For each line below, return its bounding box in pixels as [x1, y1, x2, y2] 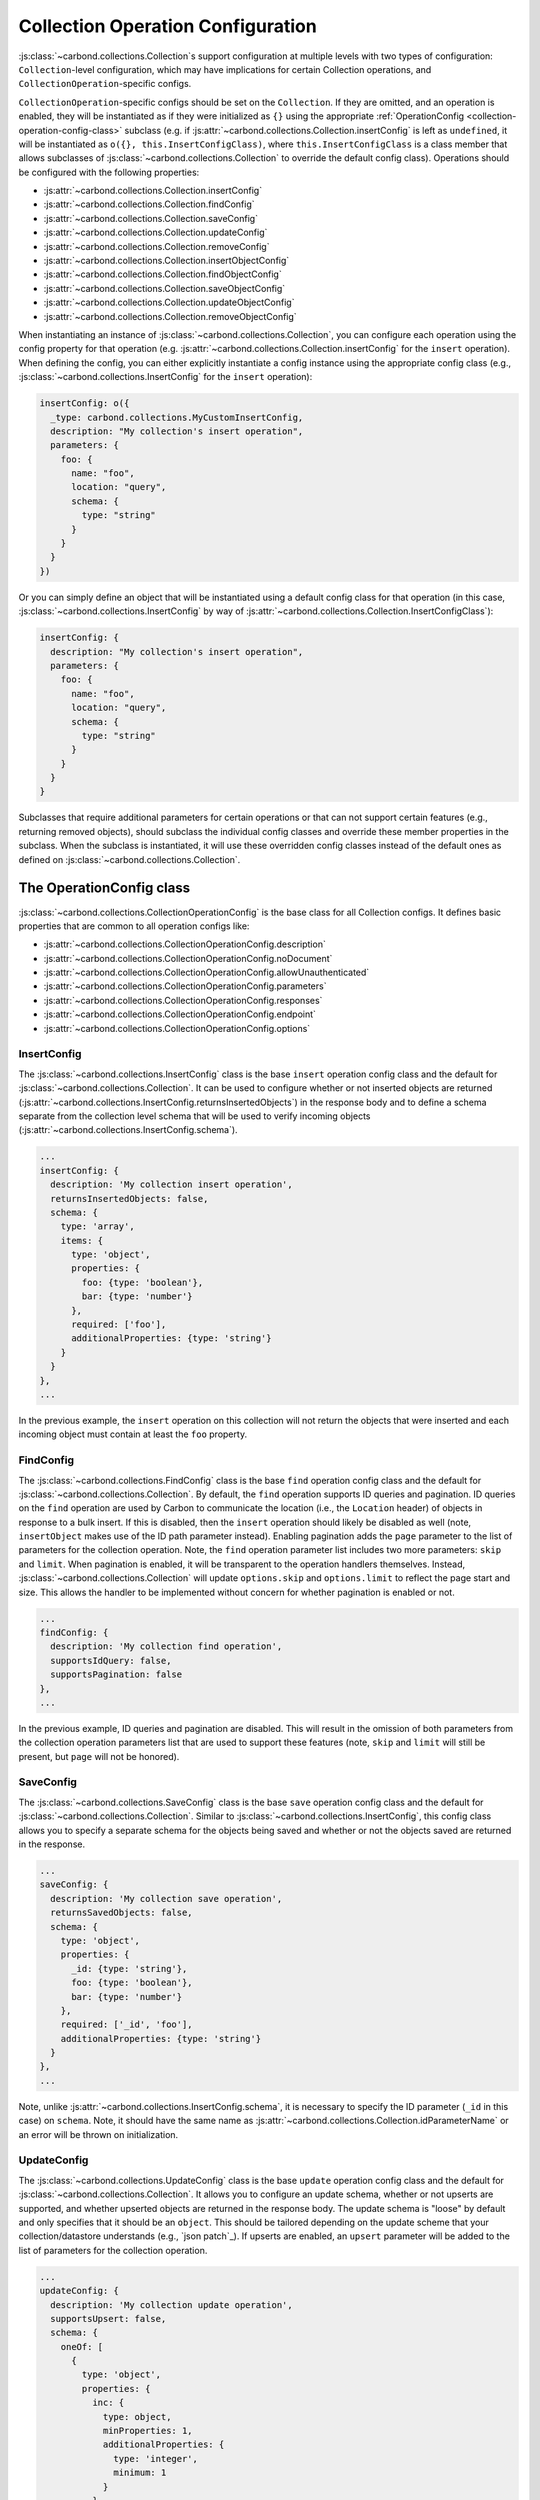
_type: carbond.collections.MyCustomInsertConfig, [50, 411, 304, 423]
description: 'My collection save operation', [50, 1893, 283, 1904]
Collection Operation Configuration [18, 15, 317, 37]
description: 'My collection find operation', [50, 1641, 283, 1652]
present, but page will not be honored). [18, 1750, 180, 1762]
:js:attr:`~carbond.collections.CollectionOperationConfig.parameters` [43, 980, 327, 992]
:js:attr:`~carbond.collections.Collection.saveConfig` [43, 212, 259, 224]
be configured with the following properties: [18, 166, 200, 178]
